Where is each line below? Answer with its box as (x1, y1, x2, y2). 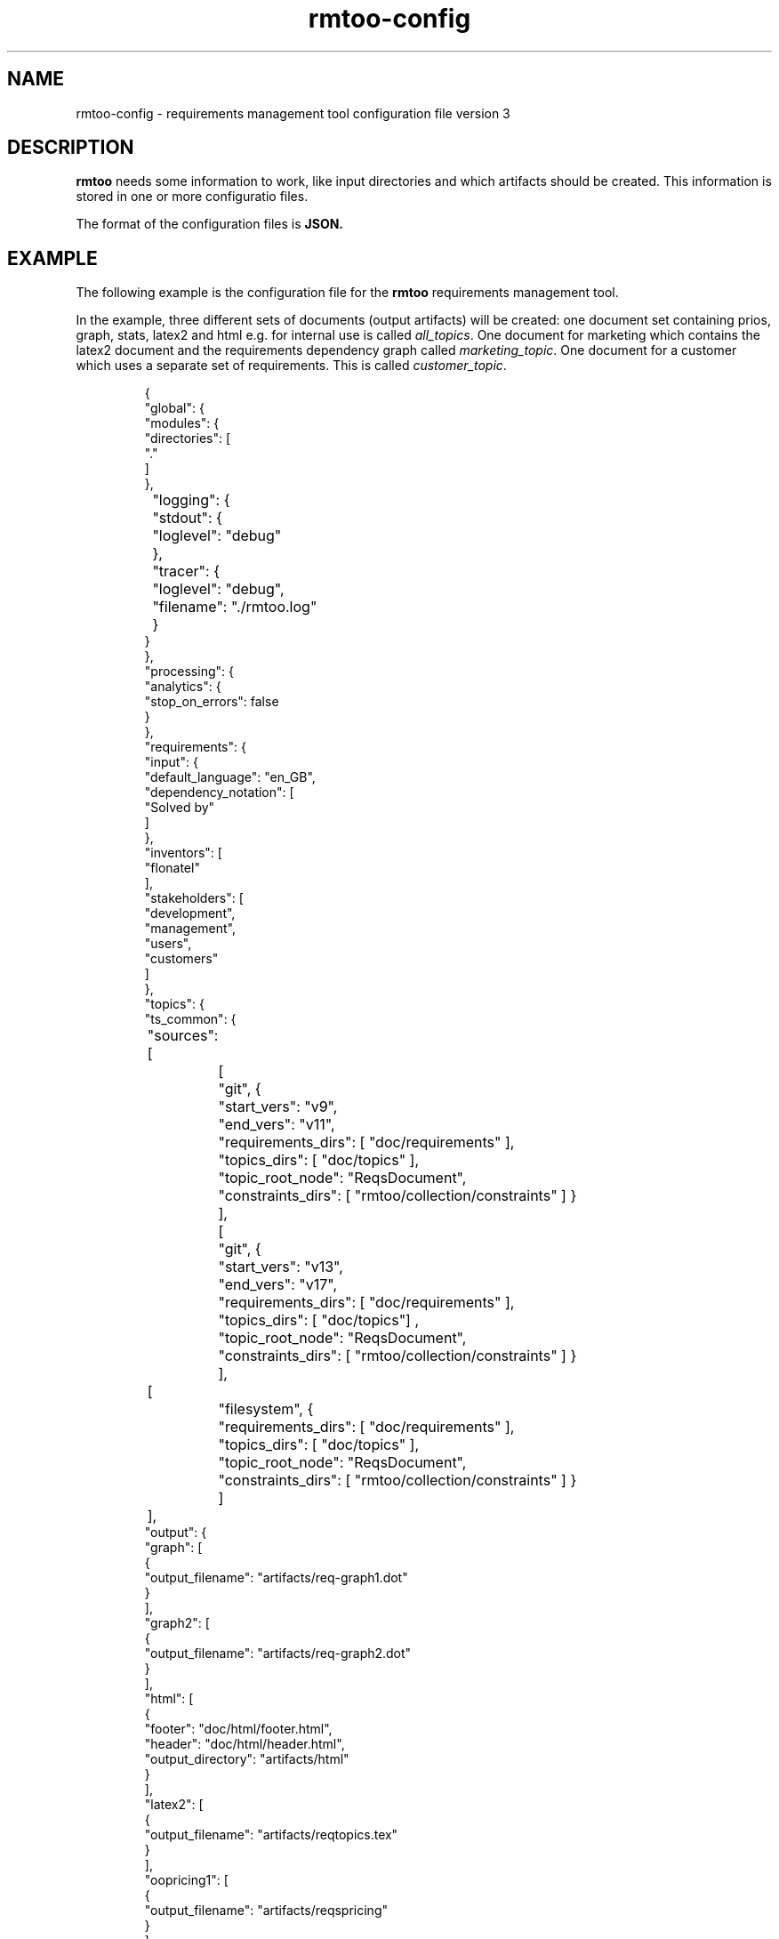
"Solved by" (144, 800, 215, 816)
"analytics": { (144, 679, 221, 695)
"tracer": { (152, 562, 220, 581)
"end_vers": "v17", (218, 1275, 338, 1294)
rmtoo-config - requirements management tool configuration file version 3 (76, 105, 510, 121)
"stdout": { (152, 509, 222, 527)
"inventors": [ (144, 845, 222, 861)
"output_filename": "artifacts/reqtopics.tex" (144, 1827, 398, 1843)
